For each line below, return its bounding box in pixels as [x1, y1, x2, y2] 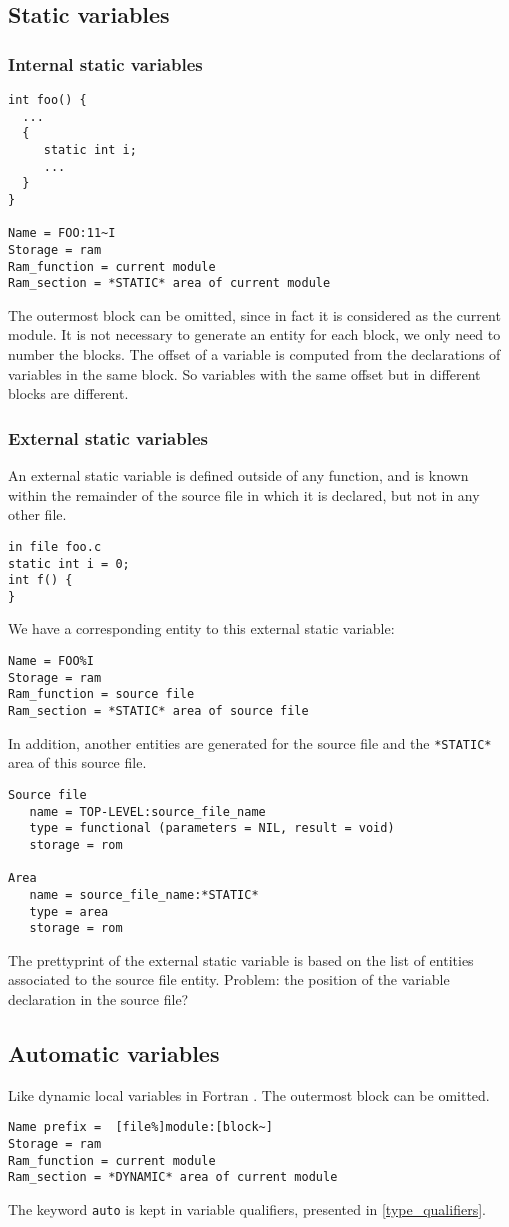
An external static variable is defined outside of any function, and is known [8, 465, 469, 486]
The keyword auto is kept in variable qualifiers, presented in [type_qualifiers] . [8, 1199, 486, 1220]
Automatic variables [8, 1038, 220, 1069]
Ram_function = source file [8, 687, 195, 702]
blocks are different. [8, 383, 129, 404]
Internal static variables [8, 51, 203, 76]
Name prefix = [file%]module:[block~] [8, 1120, 273, 1135]
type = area [29, 904, 109, 919]
